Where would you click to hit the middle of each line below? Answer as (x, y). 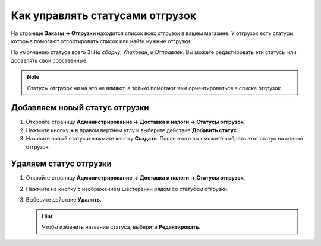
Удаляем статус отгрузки (62, 164)
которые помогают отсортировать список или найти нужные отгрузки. (101, 41)
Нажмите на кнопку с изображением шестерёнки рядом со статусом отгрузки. (127, 189)
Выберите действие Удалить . (64, 200)
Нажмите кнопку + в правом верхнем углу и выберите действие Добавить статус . (132, 130)
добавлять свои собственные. (50, 60)
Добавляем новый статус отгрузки (80, 108)
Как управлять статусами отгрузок (104, 15)
